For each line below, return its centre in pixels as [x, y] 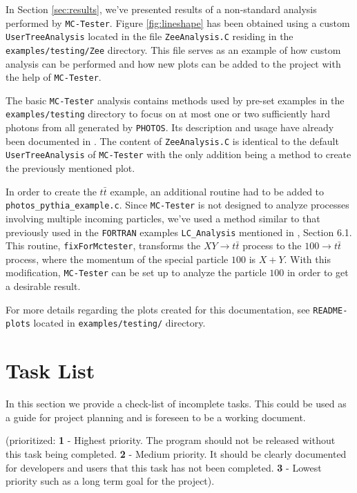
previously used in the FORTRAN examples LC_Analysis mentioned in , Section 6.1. [179, 232]
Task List [50, 370]
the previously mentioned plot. [70, 168]
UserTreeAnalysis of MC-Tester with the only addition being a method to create [178, 154]
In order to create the [51, 191]
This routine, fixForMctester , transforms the [103, 245]
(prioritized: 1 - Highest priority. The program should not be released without [171, 440]
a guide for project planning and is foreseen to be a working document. [156, 417]
